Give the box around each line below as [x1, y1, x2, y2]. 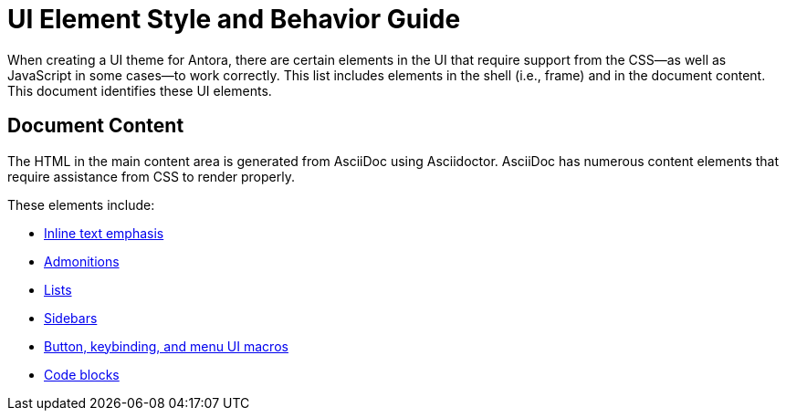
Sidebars [44, 309, 98, 326]
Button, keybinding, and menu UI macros [44, 338, 288, 354]
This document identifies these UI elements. [7, 82, 272, 99]
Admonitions [44, 253, 120, 269]
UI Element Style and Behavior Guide [7, 4, 461, 35]
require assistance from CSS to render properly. [7, 168, 295, 184]
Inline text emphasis [44, 225, 164, 241]
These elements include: [7, 196, 155, 213]
